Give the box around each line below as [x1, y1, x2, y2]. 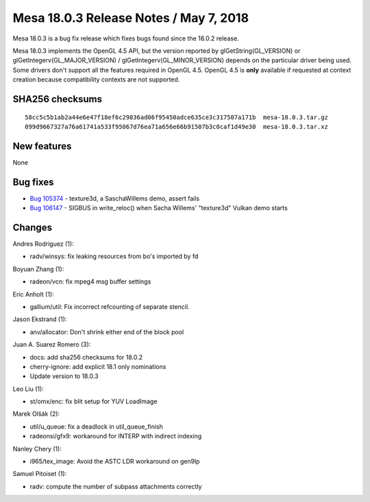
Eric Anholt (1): [12, 290, 54, 298]
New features [12, 140, 72, 152]
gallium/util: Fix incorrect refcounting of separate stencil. [29, 302, 190, 311]
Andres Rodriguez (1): [12, 240, 75, 248]
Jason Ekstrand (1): [12, 315, 67, 323]
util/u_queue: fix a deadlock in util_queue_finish [29, 422, 164, 431]
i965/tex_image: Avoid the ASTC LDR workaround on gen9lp [29, 457, 200, 466]
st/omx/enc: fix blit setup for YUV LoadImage [29, 397, 158, 405]
